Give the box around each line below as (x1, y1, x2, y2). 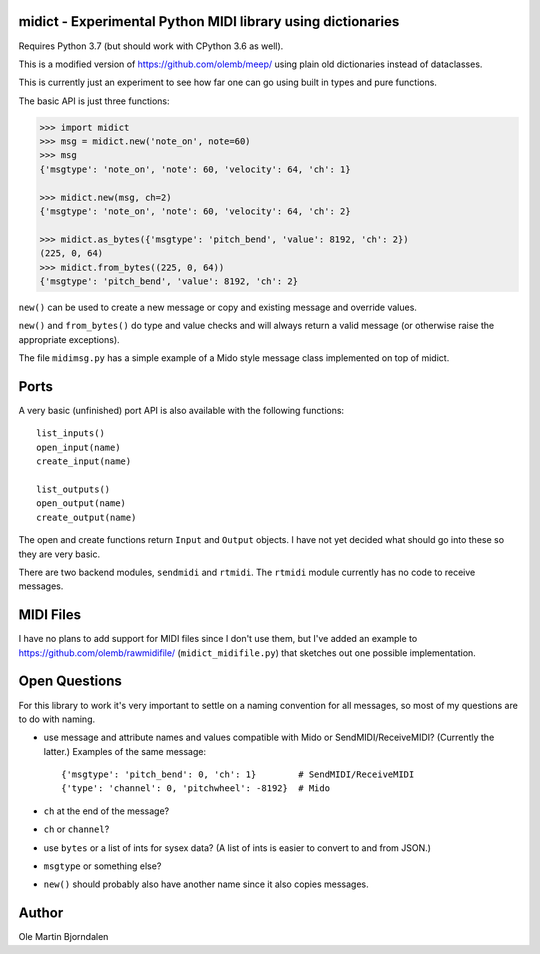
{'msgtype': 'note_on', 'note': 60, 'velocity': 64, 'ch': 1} (39, 163, 351, 175)
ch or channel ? (43, 823, 110, 835)
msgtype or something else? (43, 860, 162, 872)
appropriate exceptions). (18, 333, 120, 345)
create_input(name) (36, 456, 132, 467)
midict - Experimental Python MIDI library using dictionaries (18, 13, 400, 30)
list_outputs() (36, 483, 111, 495)
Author (18, 905, 64, 922)
